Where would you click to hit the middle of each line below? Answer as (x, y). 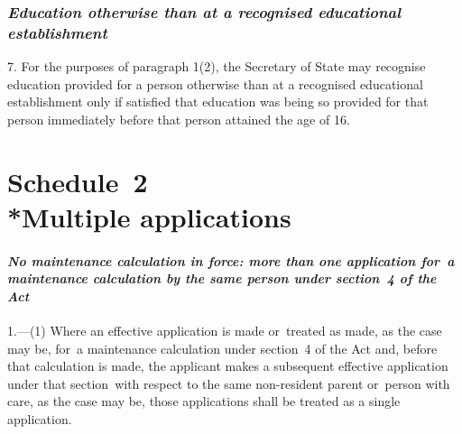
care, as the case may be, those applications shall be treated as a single (204, 401)
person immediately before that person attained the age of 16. (179, 119)
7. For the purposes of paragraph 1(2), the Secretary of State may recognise (217, 66)
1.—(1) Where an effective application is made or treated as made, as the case (225, 331)
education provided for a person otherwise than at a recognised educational (215, 83)
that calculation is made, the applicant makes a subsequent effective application (228, 366)
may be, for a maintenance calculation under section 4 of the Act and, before (222, 348)
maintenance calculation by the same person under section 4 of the (222, 278)
